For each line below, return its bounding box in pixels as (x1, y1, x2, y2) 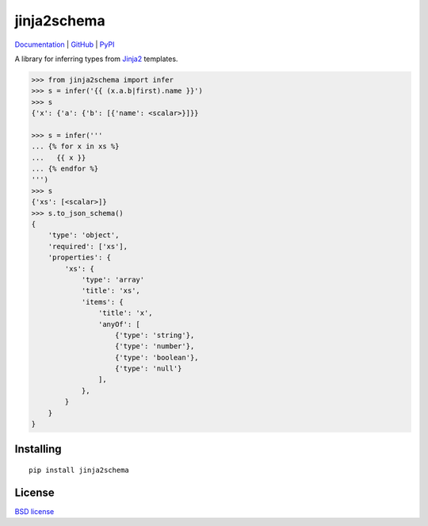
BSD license (14, 506, 55, 516)
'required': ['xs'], (48, 242, 128, 251)
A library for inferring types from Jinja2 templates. (14, 54, 178, 63)
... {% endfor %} (31, 164, 99, 174)
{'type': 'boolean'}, (115, 353, 199, 362)
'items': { (81, 298, 124, 306)
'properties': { (48, 253, 111, 262)
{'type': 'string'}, (115, 330, 195, 340)
